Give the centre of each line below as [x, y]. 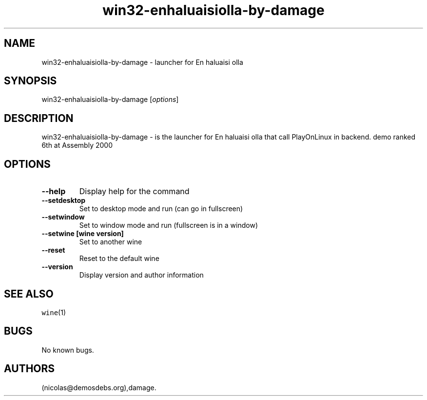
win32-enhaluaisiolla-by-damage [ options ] [110, 100]
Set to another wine [111, 242]
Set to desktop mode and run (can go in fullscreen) [161, 209]
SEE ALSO [29, 294]
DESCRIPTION [39, 118]
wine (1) [54, 312]
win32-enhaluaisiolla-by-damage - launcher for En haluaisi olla [142, 62]
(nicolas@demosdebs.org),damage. [99, 387]
